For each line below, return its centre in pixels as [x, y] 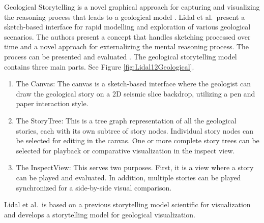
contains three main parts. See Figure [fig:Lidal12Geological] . [99, 66]
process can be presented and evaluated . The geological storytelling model [121, 56]
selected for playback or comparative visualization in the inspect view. [125, 150]
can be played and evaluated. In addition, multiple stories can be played [128, 177]
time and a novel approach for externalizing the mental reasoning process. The [127, 46]
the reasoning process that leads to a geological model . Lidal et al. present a [125, 17]
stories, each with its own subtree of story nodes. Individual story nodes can [135, 130]
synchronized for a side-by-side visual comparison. [94, 187]
